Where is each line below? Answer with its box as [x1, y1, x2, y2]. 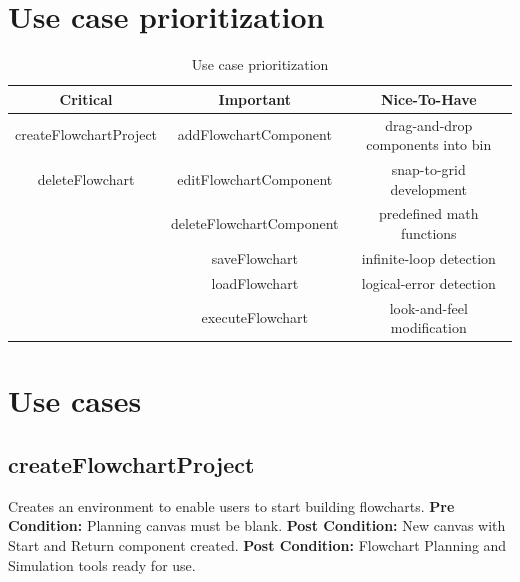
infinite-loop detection [361, 247, 496, 268]
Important [218, 88, 292, 109]
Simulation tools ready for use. [8, 554, 196, 575]
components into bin [366, 134, 492, 155]
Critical [59, 88, 113, 109]
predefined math [378, 203, 479, 224]
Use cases [8, 380, 142, 421]
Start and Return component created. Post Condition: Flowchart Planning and [8, 535, 507, 556]
